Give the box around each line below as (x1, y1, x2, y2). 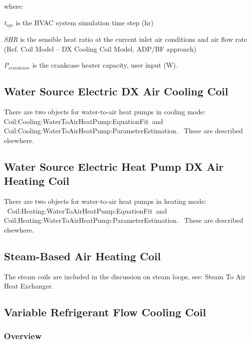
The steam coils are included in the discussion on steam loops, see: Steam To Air (4, 271, 246, 281)
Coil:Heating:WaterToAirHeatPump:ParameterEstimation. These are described (4, 215, 244, 225)
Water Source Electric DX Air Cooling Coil (4, 84, 229, 99)
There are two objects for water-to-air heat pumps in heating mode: (4, 196, 207, 206)
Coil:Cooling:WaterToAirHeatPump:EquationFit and (4, 116, 163, 126)
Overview (4, 330, 42, 342)
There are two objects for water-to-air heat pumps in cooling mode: (4, 107, 206, 117)
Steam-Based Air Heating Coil (4, 248, 161, 263)
